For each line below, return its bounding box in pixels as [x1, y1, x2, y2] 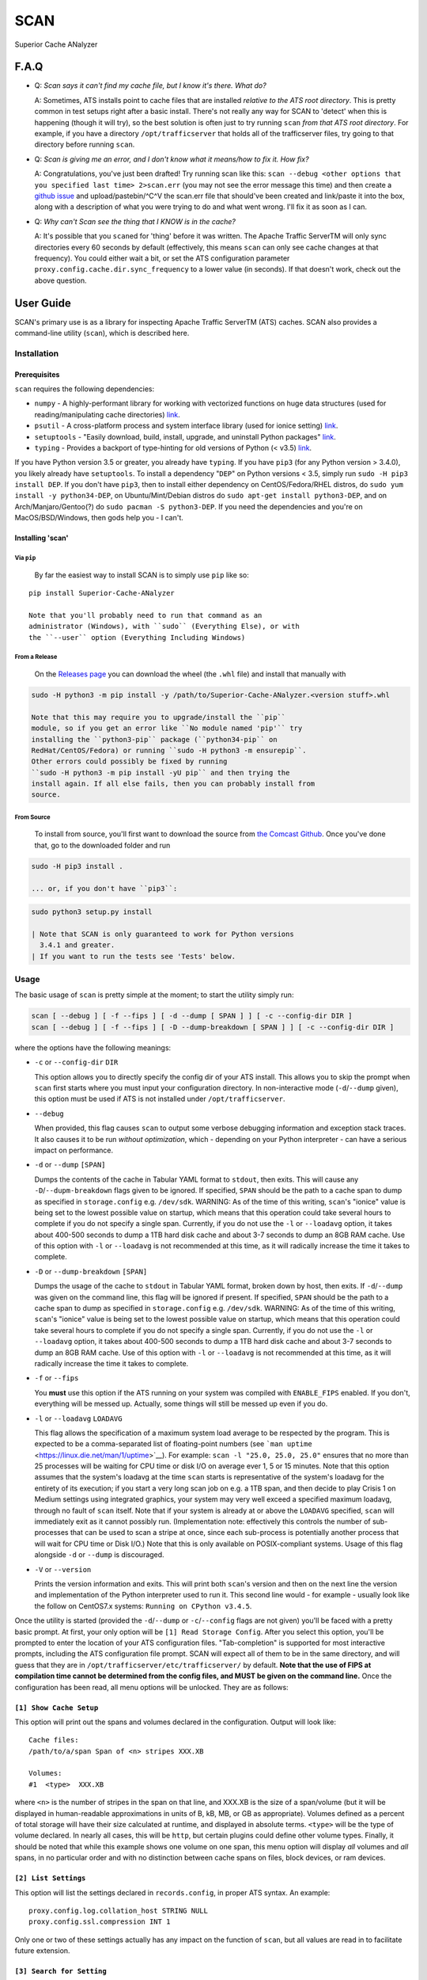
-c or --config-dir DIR [34, 1057, 119, 1067]
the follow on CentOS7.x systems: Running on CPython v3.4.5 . [34, 1601, 252, 1611]
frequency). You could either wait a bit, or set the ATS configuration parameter [34, 253, 290, 263]
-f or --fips [34, 1373, 79, 1383]
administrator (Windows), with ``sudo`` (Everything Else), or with [28, 622, 300, 631]
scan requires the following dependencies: [14, 384, 155, 394]
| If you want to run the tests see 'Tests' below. [31, 951, 236, 961]
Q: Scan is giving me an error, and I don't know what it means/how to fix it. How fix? [34, 154, 309, 164]
